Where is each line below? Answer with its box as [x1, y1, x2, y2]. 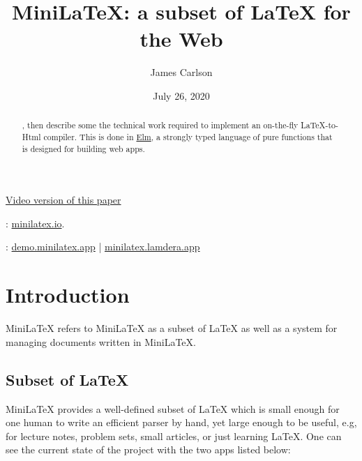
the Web [139, 24, 223, 53]
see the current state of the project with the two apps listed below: [6, 442, 291, 457]
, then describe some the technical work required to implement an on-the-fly [22, 119, 299, 131]
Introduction [6, 280, 130, 309]
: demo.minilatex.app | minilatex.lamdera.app [6, 239, 200, 254]
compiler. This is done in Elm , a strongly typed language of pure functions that [43, 130, 333, 142]
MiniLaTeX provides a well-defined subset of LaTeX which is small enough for [6, 401, 340, 416]
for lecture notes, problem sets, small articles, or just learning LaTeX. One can [6, 428, 342, 443]
